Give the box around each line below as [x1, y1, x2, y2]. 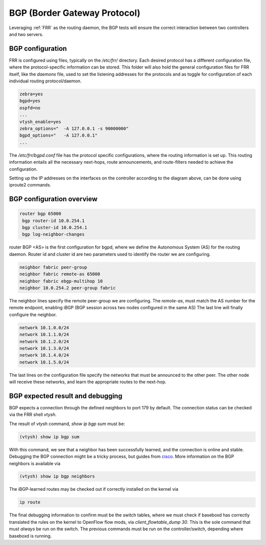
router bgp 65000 [19, 211, 62, 217]
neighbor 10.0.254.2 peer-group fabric [19, 285, 116, 291]
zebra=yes [19, 91, 43, 97]
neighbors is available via [9, 460, 61, 466]
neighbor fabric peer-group [19, 264, 87, 270]
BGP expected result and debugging [9, 392, 123, 400]
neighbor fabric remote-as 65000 [19, 271, 100, 277]
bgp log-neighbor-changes [22, 232, 85, 237]
